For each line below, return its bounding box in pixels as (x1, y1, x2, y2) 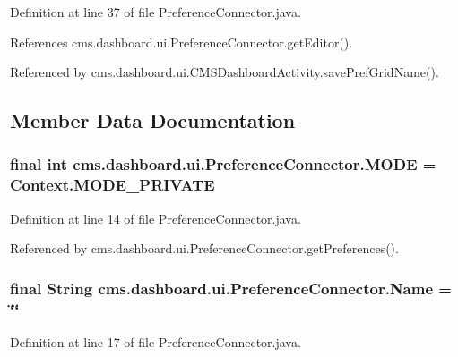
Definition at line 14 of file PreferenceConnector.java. (10, 208, 301, 227)
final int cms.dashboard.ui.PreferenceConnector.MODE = (10, 153, 436, 175)
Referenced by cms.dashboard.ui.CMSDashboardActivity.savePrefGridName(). (10, 63, 439, 81)
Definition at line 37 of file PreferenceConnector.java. (10, 3, 301, 21)
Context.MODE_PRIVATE (10, 174, 215, 196)
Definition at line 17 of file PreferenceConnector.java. (10, 333, 301, 352)
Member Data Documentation (10, 106, 296, 134)
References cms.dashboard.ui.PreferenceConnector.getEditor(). (10, 32, 353, 51)
